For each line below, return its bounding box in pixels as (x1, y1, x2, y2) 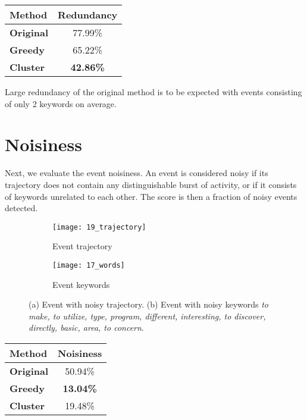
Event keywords (52, 278, 110, 290)
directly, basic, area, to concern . (29, 321, 144, 334)
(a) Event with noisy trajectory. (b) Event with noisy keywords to (29, 298, 269, 311)
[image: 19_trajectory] (52, 222, 146, 231)
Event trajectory (52, 240, 112, 252)
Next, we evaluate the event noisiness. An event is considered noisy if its (5, 167, 268, 179)
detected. (5, 202, 38, 214)
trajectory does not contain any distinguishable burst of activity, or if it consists (5, 178, 297, 190)
